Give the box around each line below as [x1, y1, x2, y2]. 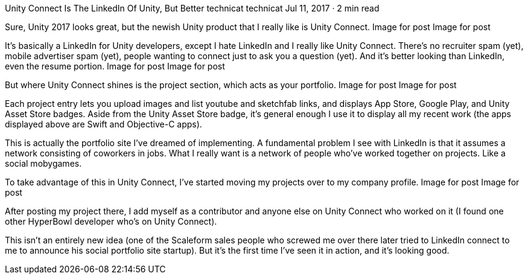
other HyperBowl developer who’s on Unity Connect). [5, 216, 217, 226]
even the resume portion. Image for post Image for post [5, 61, 225, 71]
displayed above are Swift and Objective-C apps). [5, 119, 202, 129]
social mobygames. [5, 158, 82, 168]
